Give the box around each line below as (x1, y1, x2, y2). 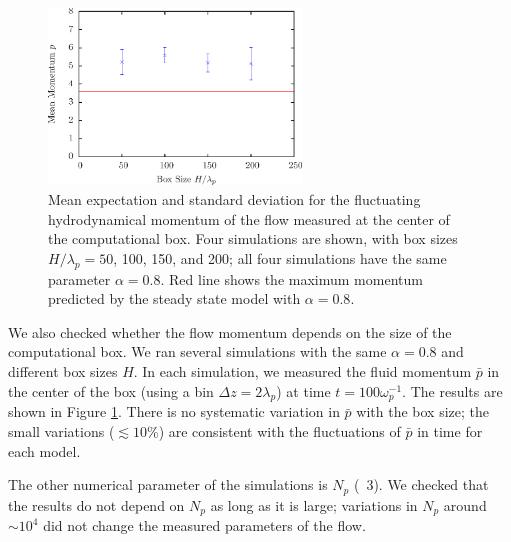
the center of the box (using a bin (8, 380, 214, 401)
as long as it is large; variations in (210, 494, 418, 515)
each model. (8, 440, 81, 461)
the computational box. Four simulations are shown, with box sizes (48, 228, 458, 249)
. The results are (402, 380, 503, 401)
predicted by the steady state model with (48, 288, 301, 309)
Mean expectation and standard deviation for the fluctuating (48, 189, 421, 210)
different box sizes (8, 361, 118, 382)
